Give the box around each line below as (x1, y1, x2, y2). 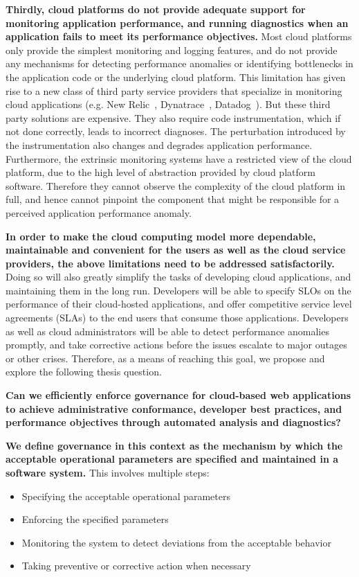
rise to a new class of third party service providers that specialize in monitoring (6, 83, 342, 98)
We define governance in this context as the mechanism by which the (6, 438, 343, 452)
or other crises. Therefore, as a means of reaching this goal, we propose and (6, 350, 325, 365)
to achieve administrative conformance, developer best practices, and (6, 401, 342, 416)
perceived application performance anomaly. (6, 205, 192, 220)
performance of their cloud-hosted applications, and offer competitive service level (6, 296, 352, 311)
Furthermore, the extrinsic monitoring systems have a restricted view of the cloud (6, 151, 352, 166)
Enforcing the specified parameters (21, 512, 169, 526)
